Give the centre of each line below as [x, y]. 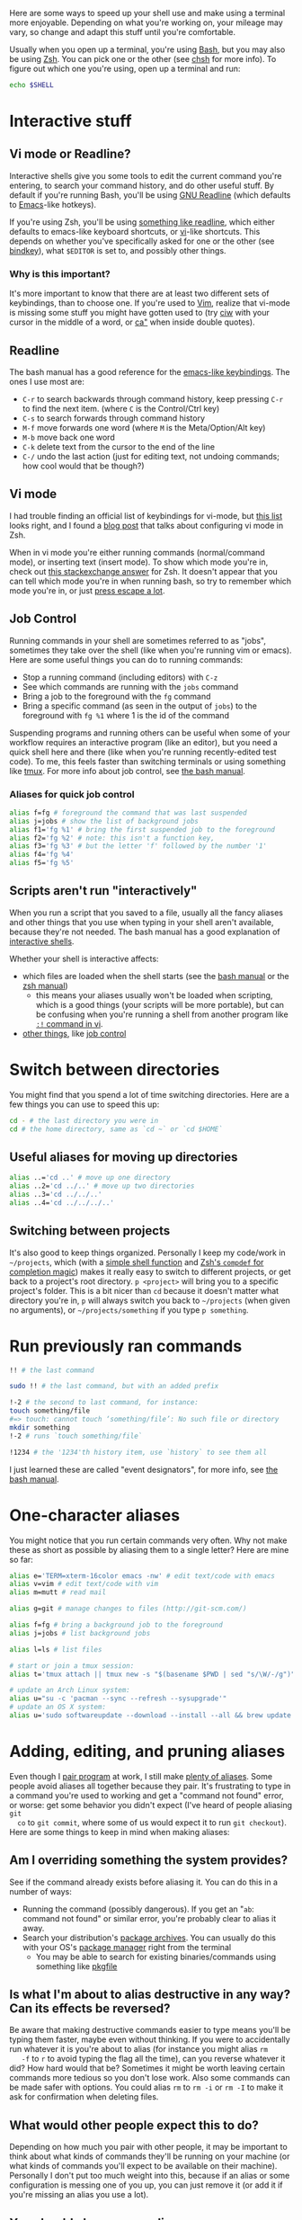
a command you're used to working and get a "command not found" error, [147, 1795]
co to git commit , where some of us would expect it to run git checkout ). [152, 1822]
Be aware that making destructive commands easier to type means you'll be [150, 2030]
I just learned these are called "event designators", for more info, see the [144, 1469]
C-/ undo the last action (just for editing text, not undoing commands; [151, 456]
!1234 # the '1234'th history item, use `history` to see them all [138, 1452]
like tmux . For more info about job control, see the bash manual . [127, 771]
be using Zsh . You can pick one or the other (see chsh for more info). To [143, 59]
